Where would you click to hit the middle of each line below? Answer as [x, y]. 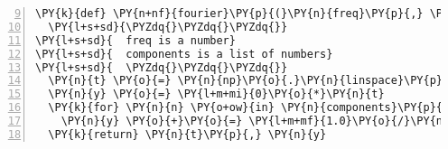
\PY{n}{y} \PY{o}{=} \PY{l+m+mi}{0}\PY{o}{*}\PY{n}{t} [216, 94]
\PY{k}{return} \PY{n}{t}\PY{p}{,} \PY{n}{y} [187, 134]
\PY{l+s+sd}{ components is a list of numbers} [184, 54]
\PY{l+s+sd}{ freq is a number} [135, 40]
